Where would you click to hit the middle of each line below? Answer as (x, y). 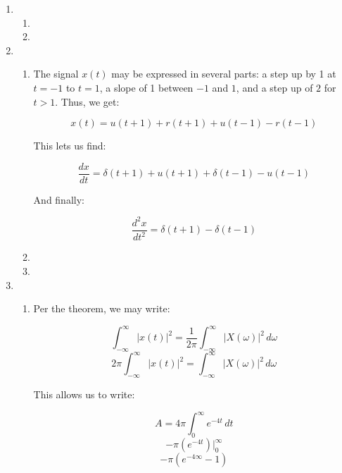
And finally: (59, 199)
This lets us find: (70, 146)
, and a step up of (274, 87)
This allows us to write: (84, 394)
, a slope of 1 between (146, 87)
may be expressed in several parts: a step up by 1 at (224, 74)
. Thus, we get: (87, 101)
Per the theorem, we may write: (102, 308)
